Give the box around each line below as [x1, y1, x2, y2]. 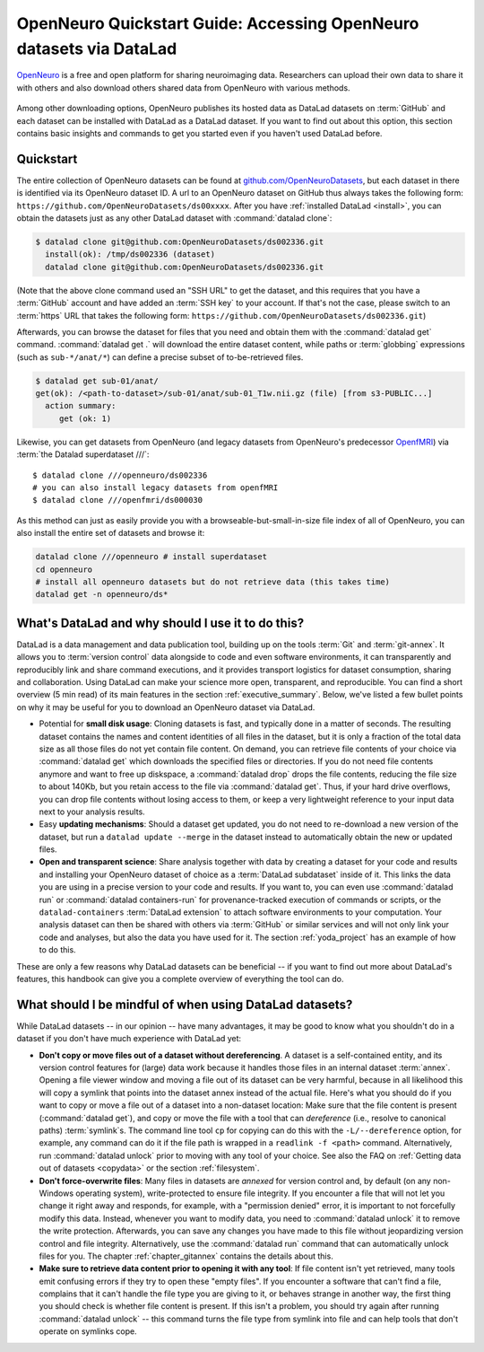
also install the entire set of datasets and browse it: [16, 528, 205, 539]
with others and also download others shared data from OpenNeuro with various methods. [16, 82, 350, 93]
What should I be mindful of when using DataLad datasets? [16, 996, 353, 1012]
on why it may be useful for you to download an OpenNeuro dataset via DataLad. [16, 701, 315, 713]
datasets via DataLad [16, 39, 177, 58]
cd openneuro [35, 564, 93, 575]
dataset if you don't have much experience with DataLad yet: [16, 1033, 242, 1044]
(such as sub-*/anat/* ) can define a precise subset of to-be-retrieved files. [16, 351, 304, 363]
